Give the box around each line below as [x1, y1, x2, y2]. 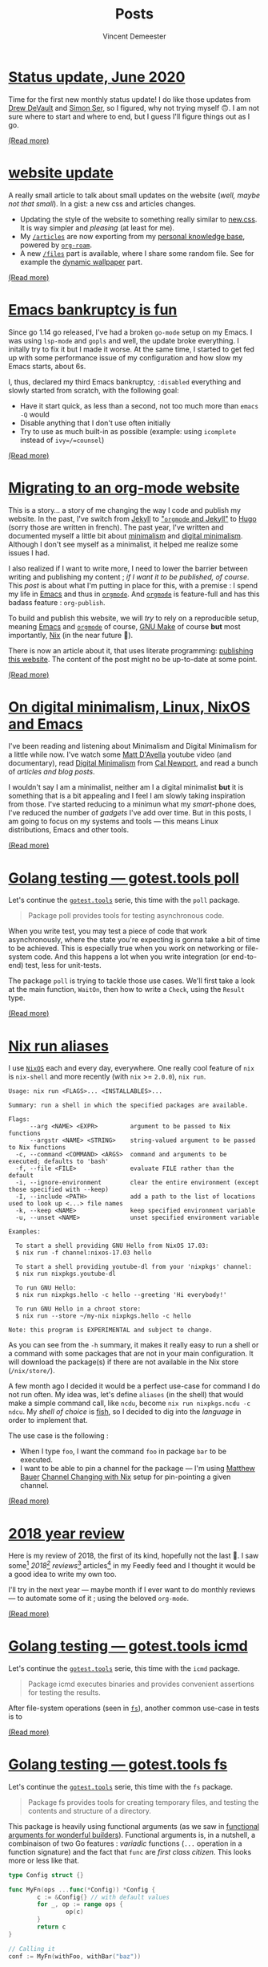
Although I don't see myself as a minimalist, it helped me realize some [8, 539, 238, 549]
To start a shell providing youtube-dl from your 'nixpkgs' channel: [15, 1263, 252, 1271]
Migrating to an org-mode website [8, 478, 240, 497]
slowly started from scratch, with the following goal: [8, 385, 179, 395]
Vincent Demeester [102, 31, 166, 41]
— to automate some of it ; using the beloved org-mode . [8, 1593, 190, 1603]
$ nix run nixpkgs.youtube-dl [15, 1270, 116, 1278]
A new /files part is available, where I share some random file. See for [19, 248, 254, 258]
